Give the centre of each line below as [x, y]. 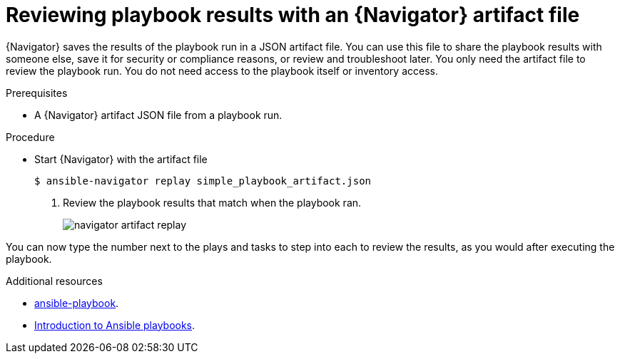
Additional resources [54, 281]
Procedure [30, 137]
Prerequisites [37, 93]
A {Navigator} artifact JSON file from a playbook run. [158, 115]
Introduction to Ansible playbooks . [115, 325]
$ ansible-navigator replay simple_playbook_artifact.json [203, 181]
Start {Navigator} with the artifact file [121, 159]
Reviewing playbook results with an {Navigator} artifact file [293, 15]
